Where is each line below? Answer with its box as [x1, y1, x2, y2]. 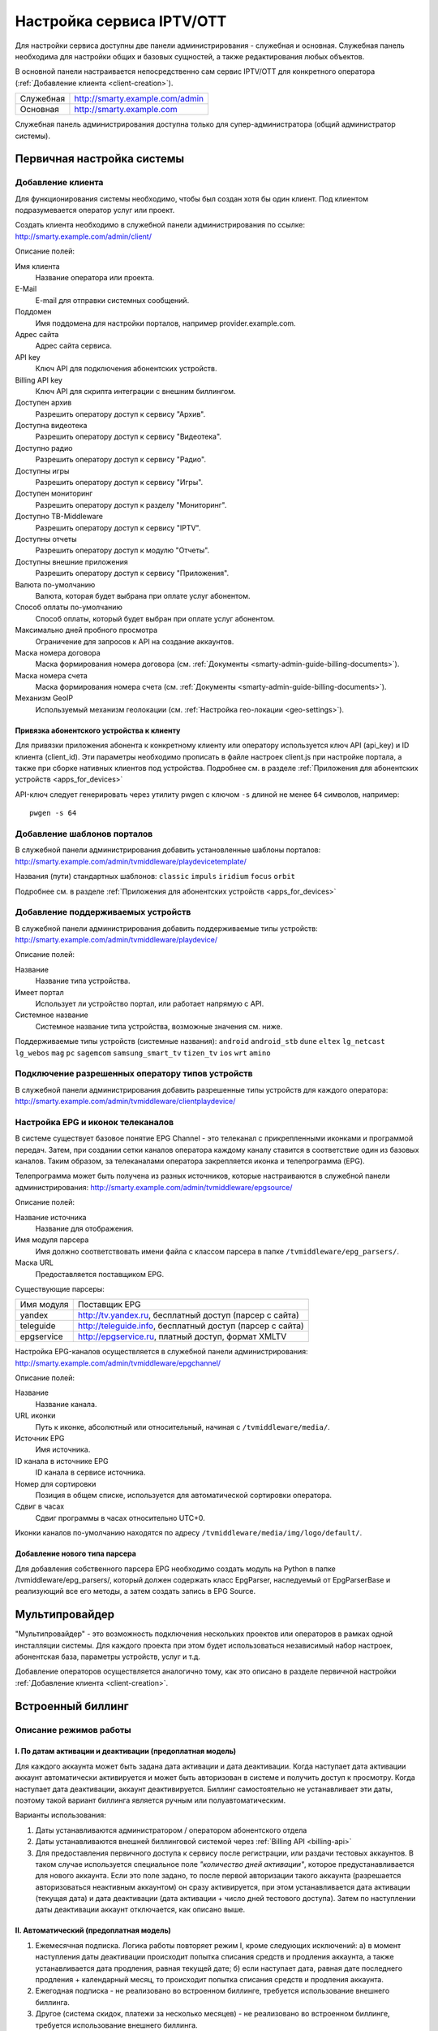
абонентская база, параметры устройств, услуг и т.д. [15, 1652, 200, 1661]
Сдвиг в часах [15, 1501, 65, 1511]
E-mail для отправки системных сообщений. [35, 295, 190, 305]
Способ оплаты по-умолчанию [15, 602, 123, 613]
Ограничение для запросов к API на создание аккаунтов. [35, 636, 234, 646]
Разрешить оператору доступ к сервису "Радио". [35, 455, 207, 465]
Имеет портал [15, 987, 64, 997]
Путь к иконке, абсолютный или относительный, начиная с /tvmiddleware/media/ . [35, 1422, 330, 1431]
